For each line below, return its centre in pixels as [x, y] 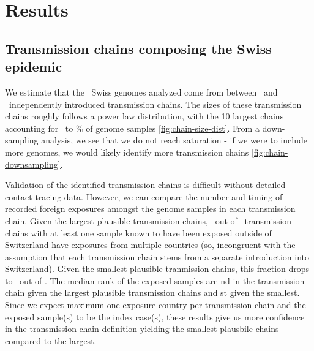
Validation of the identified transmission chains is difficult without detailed [145, 185]
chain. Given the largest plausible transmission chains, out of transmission [148, 220]
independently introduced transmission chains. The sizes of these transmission [155, 104]
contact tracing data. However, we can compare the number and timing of [144, 196]
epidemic [34, 66]
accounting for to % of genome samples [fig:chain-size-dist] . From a [132, 128]
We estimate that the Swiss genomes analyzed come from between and [141, 92]
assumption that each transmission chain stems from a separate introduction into [157, 256]
